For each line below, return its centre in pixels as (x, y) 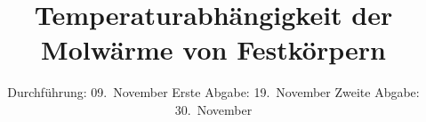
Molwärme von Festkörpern (213, 49)
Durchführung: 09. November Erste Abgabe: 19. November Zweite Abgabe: (213, 92)
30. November (213, 109)
